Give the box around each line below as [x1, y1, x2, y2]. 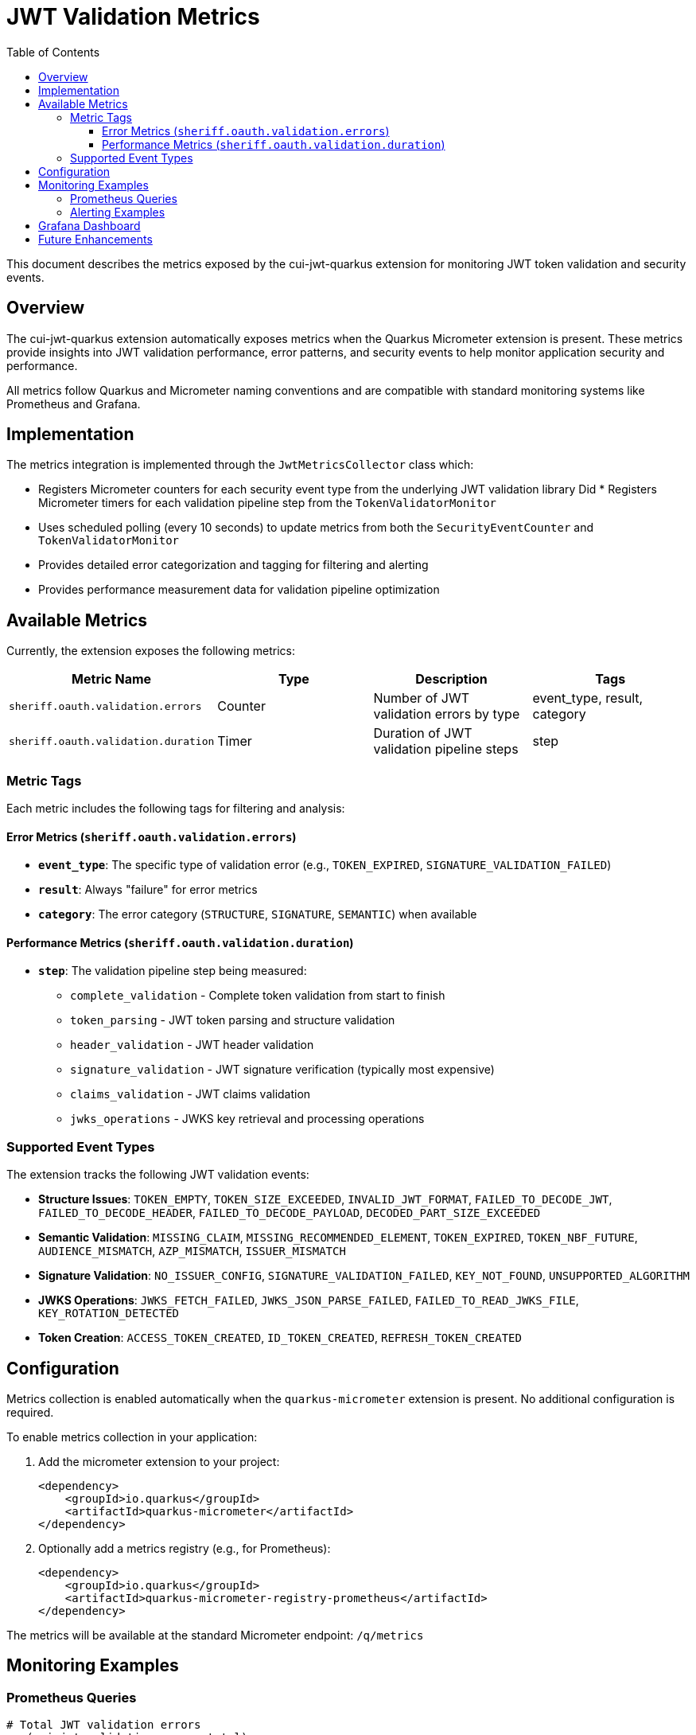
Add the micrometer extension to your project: [38, 1455, 280, 1469]
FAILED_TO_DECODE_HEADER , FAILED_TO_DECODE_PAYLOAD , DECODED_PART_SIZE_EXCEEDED [38, 1206, 541, 1220]
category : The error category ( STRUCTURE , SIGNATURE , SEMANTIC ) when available [38, 907, 477, 922]
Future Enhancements [38, 232, 153, 246]
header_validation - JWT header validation [70, 1038, 314, 1052]
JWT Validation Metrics [6, 3, 260, 30]
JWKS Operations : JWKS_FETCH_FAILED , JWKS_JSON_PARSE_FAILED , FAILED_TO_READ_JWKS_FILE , [38, 1293, 579, 1308]
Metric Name [72, 671, 152, 688]
